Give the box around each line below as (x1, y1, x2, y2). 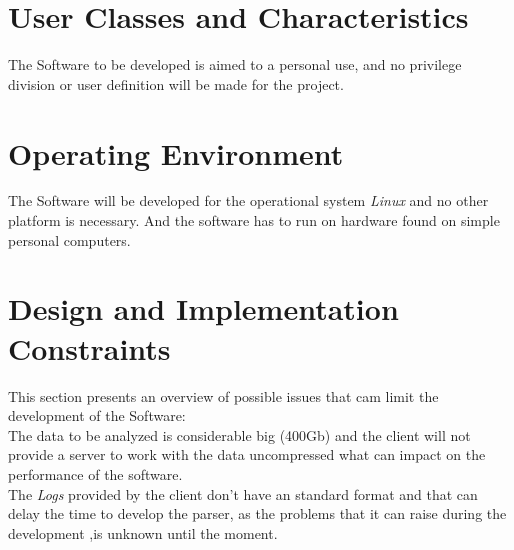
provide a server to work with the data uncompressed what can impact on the (8, 444, 486, 465)
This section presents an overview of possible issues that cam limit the (8, 385, 439, 406)
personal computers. (8, 229, 131, 250)
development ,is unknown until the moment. (8, 522, 278, 543)
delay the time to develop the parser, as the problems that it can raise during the (8, 503, 507, 524)
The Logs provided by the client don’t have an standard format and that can (8, 483, 478, 504)
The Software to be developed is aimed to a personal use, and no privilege (8, 54, 462, 75)
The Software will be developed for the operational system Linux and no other (8, 190, 489, 211)
